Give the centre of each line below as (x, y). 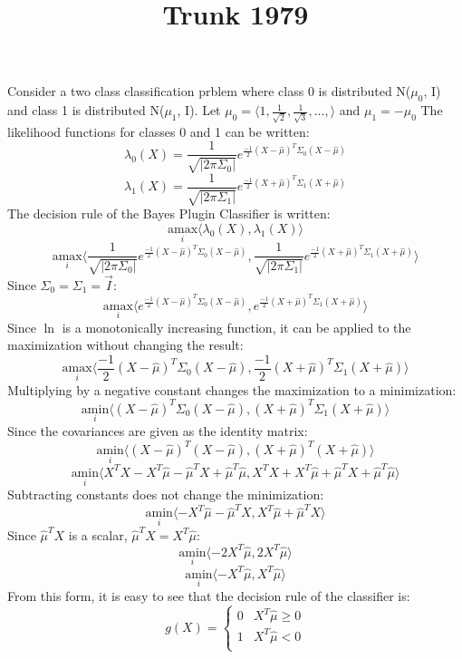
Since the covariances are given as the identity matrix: (158, 430)
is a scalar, (98, 534)
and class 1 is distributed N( (86, 110)
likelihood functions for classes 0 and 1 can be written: (159, 131)
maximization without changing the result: (125, 345)
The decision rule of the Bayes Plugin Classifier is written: (169, 213)
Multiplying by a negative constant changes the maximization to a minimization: (232, 389)
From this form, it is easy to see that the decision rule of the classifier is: (209, 595)
